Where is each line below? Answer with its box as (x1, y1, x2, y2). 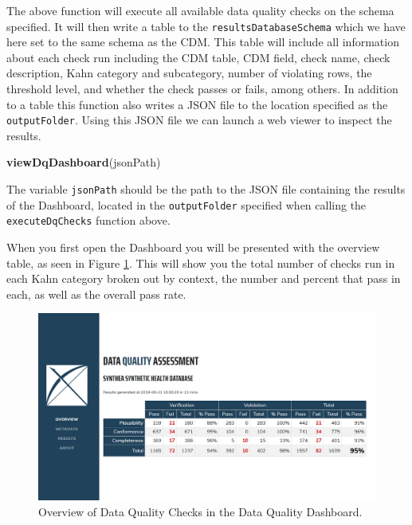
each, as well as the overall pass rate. (6, 285, 186, 302)
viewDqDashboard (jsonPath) (6, 154, 161, 170)
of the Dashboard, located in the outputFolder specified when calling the (6, 196, 367, 213)
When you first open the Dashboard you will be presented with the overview (6, 239, 380, 256)
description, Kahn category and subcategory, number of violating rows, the (6, 65, 372, 81)
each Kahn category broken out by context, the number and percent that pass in (6, 270, 401, 287)
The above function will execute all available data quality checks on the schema (6, 2, 394, 18)
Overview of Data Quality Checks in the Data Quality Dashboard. (38, 503, 363, 519)
